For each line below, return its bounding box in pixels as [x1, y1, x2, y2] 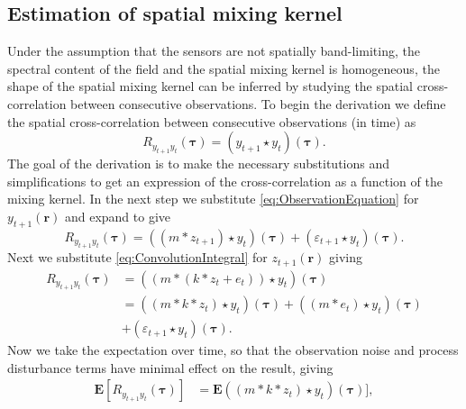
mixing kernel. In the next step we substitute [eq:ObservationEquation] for [7, 189, 419, 208]
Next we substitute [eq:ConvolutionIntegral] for [7, 248, 268, 267]
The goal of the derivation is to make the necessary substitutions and [7, 154, 390, 173]
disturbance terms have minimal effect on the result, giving [7, 358, 334, 377]
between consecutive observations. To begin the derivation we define [70, 94, 446, 113]
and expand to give [64, 206, 171, 225]
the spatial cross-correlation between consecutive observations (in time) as [7, 112, 416, 131]
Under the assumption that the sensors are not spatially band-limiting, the [7, 41, 420, 60]
